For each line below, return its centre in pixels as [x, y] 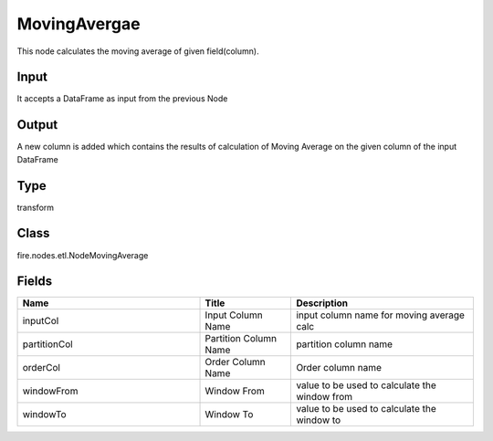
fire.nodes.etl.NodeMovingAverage [83, 255]
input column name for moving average [381, 315]
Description [322, 303]
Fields [35, 282]
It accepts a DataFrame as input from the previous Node [122, 99]
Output [37, 125]
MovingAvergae [79, 24]
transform [36, 207]
